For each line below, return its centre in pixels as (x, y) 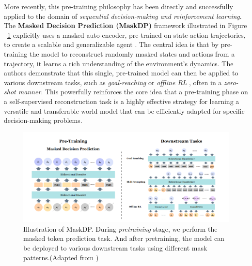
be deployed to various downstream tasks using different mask (115, 248)
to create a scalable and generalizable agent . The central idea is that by (111, 44)
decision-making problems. (43, 120)
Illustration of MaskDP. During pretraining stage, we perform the (120, 229)
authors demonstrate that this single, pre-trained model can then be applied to (121, 73)
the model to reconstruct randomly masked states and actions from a (132, 53)
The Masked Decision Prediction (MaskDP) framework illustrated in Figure (126, 25)
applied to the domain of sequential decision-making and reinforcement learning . (123, 16)
